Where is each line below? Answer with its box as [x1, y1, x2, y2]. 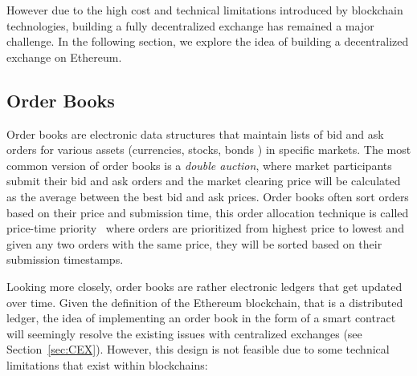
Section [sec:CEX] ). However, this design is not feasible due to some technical [6, 341, 390, 358]
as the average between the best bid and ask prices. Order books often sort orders [6, 188, 409, 204]
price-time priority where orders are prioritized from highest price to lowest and [6, 220, 404, 237]
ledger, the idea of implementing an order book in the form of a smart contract [6, 309, 396, 326]
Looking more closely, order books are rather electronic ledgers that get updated [6, 277, 403, 294]
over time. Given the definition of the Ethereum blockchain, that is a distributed [6, 293, 403, 310]
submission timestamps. [6, 251, 124, 268]
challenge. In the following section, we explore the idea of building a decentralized [6, 33, 409, 50]
